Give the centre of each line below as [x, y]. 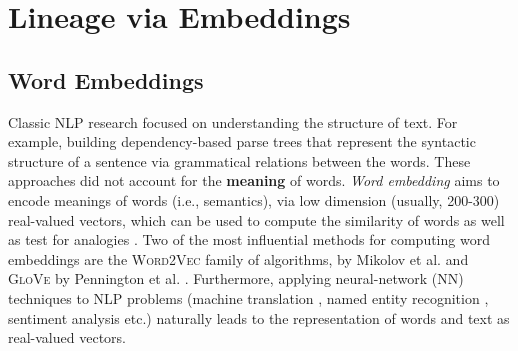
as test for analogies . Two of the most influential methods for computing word [249, 239]
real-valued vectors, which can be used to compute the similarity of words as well [256, 219]
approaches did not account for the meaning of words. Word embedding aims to [254, 180]
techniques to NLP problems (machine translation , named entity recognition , [248, 297]
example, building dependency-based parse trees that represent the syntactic [242, 141]
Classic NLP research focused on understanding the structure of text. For [233, 121]
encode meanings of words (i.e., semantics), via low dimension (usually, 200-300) [254, 199]
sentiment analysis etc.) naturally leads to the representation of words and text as [259, 317]
